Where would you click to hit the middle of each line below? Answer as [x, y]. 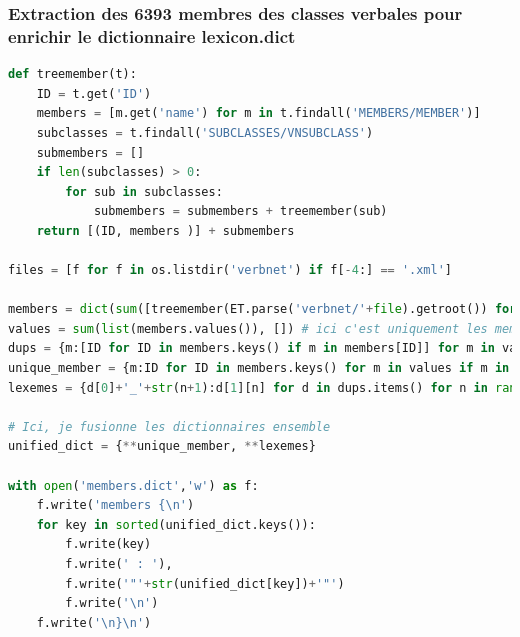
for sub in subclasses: [144, 191]
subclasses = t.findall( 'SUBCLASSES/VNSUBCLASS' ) [205, 132]
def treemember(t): [72, 74]
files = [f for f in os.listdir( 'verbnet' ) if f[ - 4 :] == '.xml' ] [230, 270]
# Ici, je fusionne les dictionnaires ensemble [169, 426]
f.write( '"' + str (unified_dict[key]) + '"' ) [205, 583]
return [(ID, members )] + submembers [165, 230]
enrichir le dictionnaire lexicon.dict [152, 35]
